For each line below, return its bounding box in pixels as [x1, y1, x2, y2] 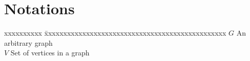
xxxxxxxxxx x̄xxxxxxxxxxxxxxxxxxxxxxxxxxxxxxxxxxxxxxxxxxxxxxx [4, 27, 226, 38]
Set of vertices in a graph [10, 47, 90, 58]
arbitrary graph [4, 37, 53, 48]
